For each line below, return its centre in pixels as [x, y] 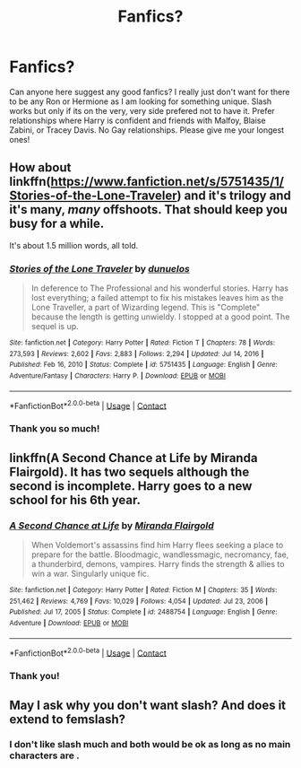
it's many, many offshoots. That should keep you [149, 209]
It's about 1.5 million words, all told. [74, 245]
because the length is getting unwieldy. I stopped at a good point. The [160, 317]
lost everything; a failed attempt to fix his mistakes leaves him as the [157, 298]
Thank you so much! [55, 429]
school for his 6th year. [75, 500]
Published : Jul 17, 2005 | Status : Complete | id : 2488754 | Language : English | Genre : [143, 612]
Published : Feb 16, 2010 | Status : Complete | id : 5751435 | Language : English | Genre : [143, 365]
